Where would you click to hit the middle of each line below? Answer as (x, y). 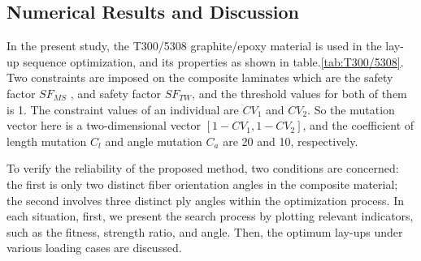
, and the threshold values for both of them (299, 93)
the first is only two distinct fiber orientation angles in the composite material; (202, 184)
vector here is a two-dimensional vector (104, 125)
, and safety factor (116, 93)
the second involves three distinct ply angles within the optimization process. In (205, 200)
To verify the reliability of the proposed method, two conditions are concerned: (203, 168)
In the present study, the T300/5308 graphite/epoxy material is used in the (194, 46)
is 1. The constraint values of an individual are (123, 109)
